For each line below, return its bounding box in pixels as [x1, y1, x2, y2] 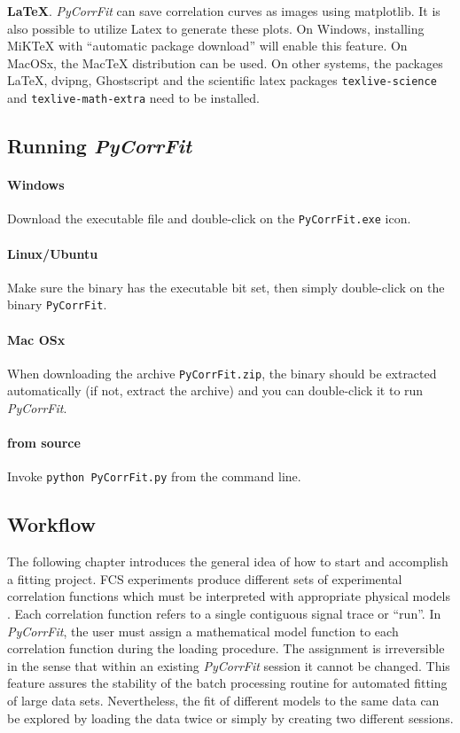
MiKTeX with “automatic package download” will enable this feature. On [7, 36, 408, 55]
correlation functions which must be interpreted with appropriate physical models [7, 587, 450, 605]
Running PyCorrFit [7, 132, 191, 160]
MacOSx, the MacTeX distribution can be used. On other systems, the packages [7, 53, 443, 72]
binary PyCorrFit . [7, 295, 107, 314]
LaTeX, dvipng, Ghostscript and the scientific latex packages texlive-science [7, 71, 437, 90]
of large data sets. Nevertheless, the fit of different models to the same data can [7, 691, 440, 710]
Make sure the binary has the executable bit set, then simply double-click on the [7, 277, 445, 296]
